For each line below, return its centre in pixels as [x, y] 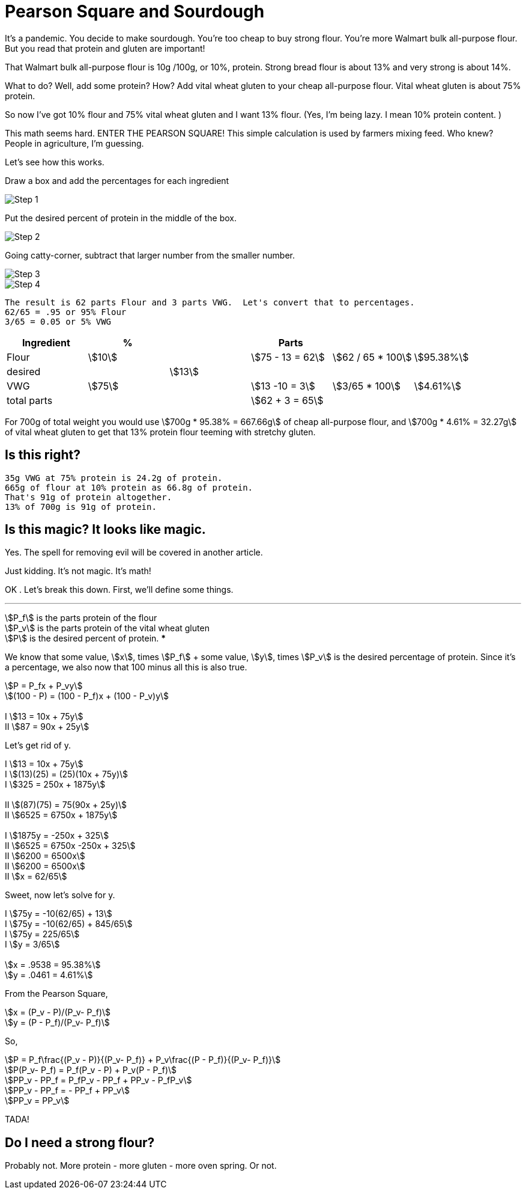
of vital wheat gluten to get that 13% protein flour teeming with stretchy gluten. [160, 432]
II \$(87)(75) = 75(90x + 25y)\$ [66, 805]
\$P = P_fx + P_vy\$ [44, 686]
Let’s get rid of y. [38, 745]
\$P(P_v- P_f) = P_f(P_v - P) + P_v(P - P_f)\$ [91, 1070]
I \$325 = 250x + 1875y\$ [55, 785]
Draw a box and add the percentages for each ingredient [117, 180]
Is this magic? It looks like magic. [105, 530]
